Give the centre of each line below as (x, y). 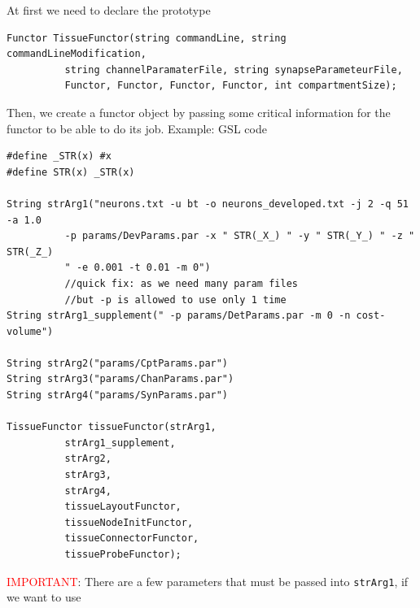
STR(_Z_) (30, 252)
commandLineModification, (77, 54)
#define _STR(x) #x (59, 156)
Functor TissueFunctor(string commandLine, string (147, 38)
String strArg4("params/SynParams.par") (118, 395)
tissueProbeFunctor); (123, 554)
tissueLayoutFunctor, (123, 507)
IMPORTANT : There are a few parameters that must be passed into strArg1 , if (208, 581)
